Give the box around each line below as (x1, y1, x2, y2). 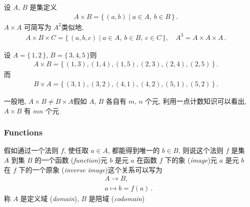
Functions (4, 126, 43, 138)
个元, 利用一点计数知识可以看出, (145, 96, 247, 106)
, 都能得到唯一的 (107, 145, 160, 155)
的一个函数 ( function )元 (35, 155, 107, 165)
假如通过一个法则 (4, 145, 58, 155)
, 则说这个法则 (178, 145, 224, 155)
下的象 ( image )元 (165, 155, 217, 165)
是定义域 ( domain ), (20, 193, 79, 204)
